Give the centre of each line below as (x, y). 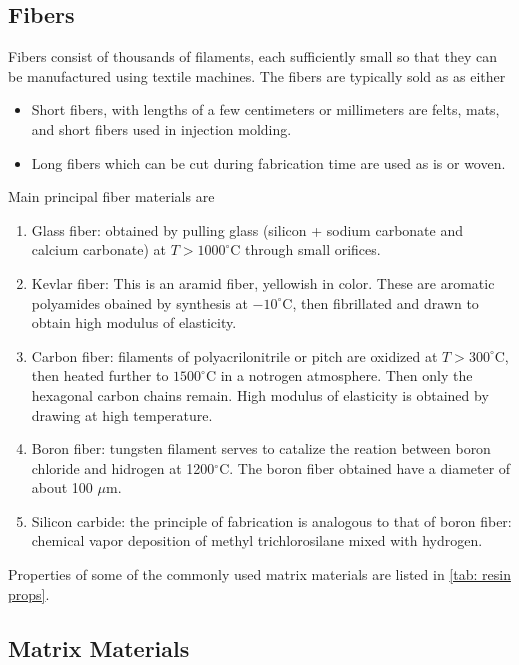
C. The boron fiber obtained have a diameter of (365, 467)
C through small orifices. (305, 249)
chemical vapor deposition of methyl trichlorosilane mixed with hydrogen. (257, 540)
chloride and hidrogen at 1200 (123, 467)
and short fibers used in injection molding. (161, 128)
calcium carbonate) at (99, 249)
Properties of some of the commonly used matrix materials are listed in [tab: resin (259, 574)
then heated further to (100, 375)
